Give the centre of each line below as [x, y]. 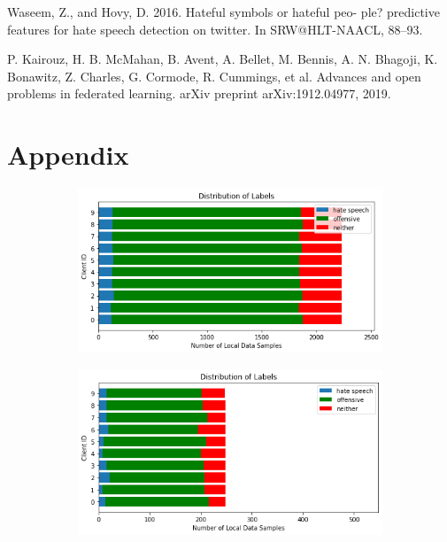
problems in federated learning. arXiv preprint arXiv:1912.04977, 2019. [199, 93]
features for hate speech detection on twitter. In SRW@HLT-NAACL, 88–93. [215, 29]
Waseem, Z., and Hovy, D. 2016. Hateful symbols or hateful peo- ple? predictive [223, 12]
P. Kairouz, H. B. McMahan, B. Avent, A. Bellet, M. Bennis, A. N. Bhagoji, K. [223, 59]
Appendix [68, 155]
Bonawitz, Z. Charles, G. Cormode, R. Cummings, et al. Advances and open [214, 76]
